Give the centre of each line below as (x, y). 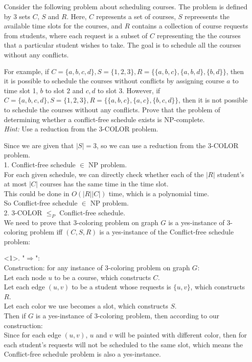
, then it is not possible (213, 100)
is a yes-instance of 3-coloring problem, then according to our (127, 316)
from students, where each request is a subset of (76, 35)
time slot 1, (21, 90)
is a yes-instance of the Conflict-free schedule (166, 232)
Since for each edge (33, 335)
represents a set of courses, (136, 16)
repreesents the (207, 16)
